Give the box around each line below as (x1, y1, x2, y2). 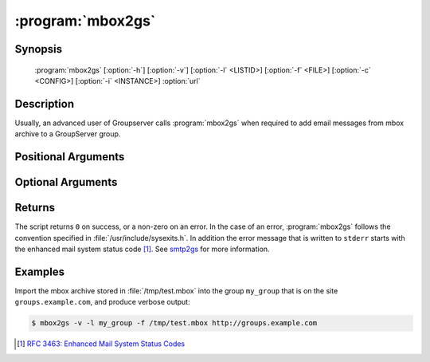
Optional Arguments (14, 175, 118, 189)
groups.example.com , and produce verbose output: (14, 297, 190, 307)
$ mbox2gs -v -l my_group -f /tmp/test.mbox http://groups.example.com (31, 319, 318, 328)
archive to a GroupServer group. (14, 129, 121, 139)
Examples (14, 265, 65, 278)
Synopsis (14, 42, 63, 56)
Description (14, 96, 75, 111)
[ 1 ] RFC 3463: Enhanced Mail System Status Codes (17, 339, 186, 348)
